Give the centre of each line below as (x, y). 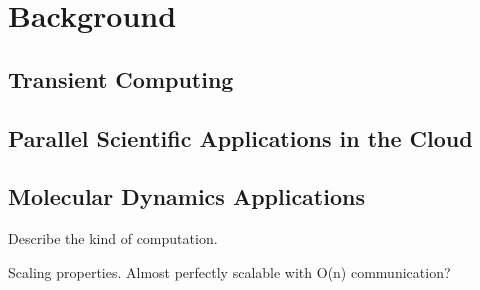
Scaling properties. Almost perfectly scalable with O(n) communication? (229, 271)
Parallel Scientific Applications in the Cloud (240, 137)
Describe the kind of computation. (113, 238)
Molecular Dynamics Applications (186, 196)
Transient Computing (121, 78)
